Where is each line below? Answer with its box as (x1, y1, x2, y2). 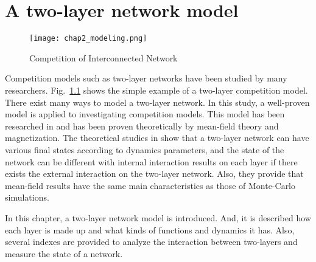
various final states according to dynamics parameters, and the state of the (5, 143, 284, 156)
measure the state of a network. (5, 247, 123, 260)
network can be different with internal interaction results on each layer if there (5, 155, 298, 168)
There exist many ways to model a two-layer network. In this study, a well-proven (5, 95, 310, 108)
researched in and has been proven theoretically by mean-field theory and (5, 119, 279, 132)
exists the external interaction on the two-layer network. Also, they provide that (5, 167, 304, 180)
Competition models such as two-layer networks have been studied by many (5, 72, 287, 84)
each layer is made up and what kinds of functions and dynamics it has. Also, (5, 223, 295, 236)
